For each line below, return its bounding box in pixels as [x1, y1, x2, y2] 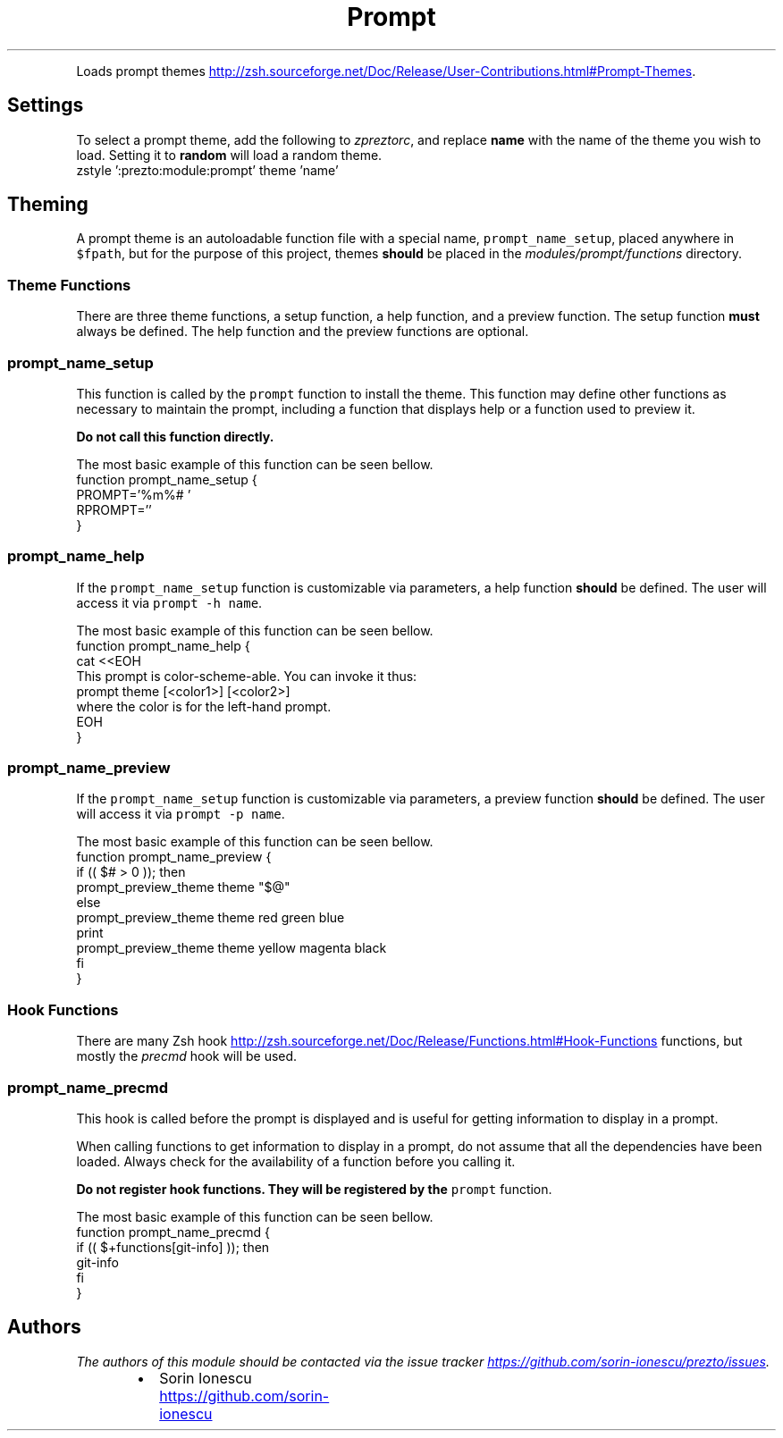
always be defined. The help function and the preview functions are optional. [76, 324, 529, 340]
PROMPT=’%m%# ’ [76, 486, 191, 502]
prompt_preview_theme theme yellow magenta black [76, 940, 387, 956]
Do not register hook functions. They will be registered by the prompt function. [76, 1181, 552, 1197]
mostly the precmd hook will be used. [76, 1048, 298, 1064]
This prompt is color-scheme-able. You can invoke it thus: [76, 668, 417, 684]
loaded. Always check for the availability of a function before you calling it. [76, 1153, 516, 1169]
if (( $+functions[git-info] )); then [76, 1239, 270, 1255]
